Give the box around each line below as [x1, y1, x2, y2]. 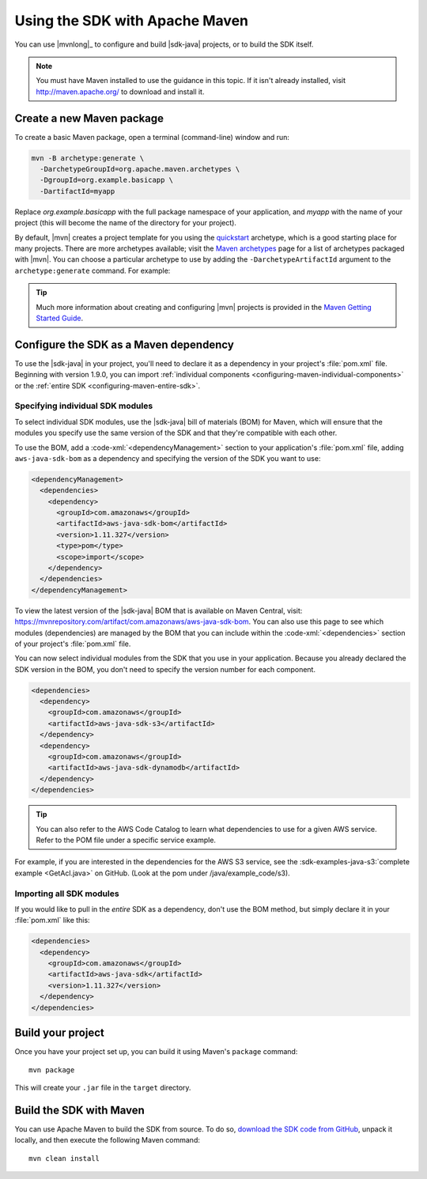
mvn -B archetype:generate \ [31, 153, 145, 162]
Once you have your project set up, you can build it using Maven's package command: [14, 1047, 298, 1056]
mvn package [28, 1065, 75, 1075]
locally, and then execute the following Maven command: [14, 1136, 201, 1145]
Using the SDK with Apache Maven [14, 12, 249, 29]
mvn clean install [28, 1154, 100, 1162]
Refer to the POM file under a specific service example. [36, 835, 217, 845]
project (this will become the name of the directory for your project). [14, 218, 237, 228]
